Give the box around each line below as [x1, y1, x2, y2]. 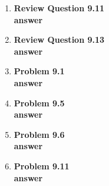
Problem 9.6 [14, 128, 65, 140]
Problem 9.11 [14, 159, 70, 172]
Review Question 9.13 [14, 33, 105, 46]
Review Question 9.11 [14, 2, 105, 14]
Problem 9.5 [14, 96, 65, 109]
